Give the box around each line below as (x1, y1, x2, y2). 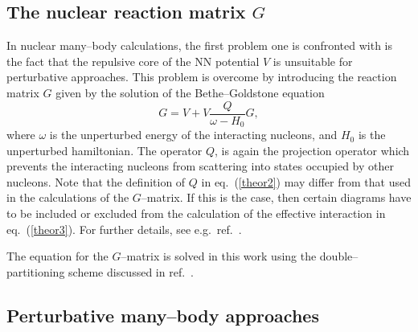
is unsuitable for (273, 52, 353, 69)
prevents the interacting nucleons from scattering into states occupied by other (6, 158, 395, 174)
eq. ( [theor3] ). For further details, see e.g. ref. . (6, 220, 242, 237)
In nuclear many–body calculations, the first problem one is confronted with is (6, 37, 392, 54)
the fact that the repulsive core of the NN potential (6, 52, 260, 69)
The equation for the (6, 248, 109, 264)
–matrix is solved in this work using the (121, 248, 317, 264)
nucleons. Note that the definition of (6, 173, 186, 190)
